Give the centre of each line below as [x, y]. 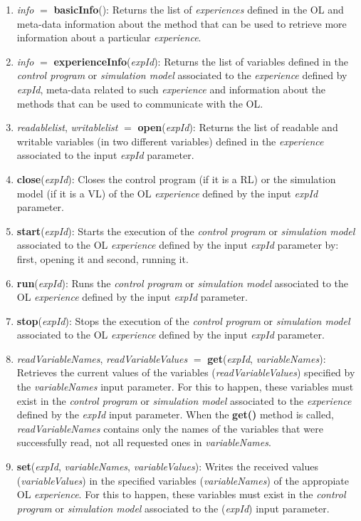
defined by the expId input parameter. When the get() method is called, [175, 414]
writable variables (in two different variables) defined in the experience [170, 141]
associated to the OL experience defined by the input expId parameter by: [178, 245]
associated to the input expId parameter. [105, 155]
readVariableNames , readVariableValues [102, 358]
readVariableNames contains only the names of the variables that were [170, 428]
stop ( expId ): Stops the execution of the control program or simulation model [183, 320]
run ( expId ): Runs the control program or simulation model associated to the [183, 283]
